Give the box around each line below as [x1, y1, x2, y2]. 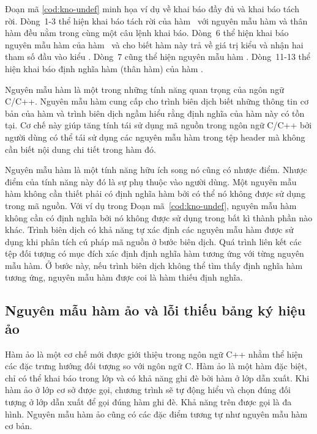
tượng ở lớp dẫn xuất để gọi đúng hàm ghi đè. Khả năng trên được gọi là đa [5, 395, 292, 408]
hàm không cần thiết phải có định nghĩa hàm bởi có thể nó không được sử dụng [5, 187, 305, 200]
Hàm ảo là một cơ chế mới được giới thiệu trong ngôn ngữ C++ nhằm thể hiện [5, 347, 303, 360]
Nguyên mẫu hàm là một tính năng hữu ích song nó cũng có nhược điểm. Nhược [5, 163, 307, 176]
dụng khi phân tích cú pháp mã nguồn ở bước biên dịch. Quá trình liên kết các [5, 235, 302, 248]
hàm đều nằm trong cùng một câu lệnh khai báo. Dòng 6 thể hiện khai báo [5, 26, 289, 39]
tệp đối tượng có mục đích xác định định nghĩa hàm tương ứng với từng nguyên [5, 247, 304, 260]
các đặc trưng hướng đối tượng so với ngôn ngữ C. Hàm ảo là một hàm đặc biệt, [5, 359, 307, 372]
